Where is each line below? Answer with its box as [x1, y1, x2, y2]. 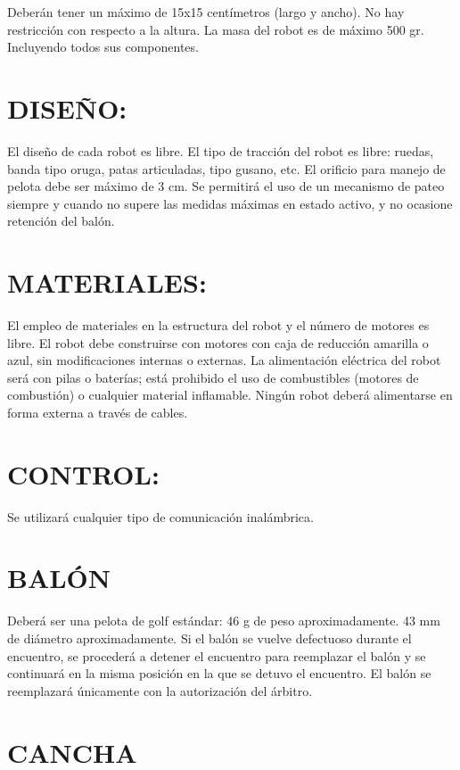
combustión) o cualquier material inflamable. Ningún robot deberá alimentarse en [7, 385, 453, 404]
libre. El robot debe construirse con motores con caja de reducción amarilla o [7, 333, 429, 352]
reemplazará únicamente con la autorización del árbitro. [7, 681, 313, 700]
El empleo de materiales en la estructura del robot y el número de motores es [7, 316, 430, 334]
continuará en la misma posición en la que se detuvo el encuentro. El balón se [7, 664, 431, 683]
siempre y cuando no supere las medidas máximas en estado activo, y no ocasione [7, 194, 453, 212]
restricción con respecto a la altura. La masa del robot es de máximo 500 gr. [7, 20, 424, 38]
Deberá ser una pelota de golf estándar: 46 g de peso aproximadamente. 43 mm [7, 611, 440, 630]
